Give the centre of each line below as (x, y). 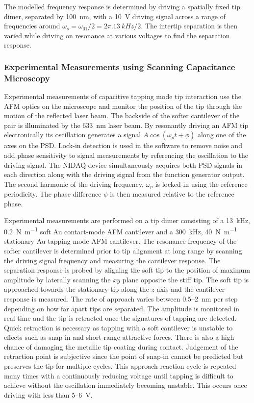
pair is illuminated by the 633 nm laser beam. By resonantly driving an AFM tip (126, 125)
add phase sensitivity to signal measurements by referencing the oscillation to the (126, 155)
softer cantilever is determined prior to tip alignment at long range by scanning (123, 250)
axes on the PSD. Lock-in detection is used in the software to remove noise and (123, 145)
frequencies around (32, 26)
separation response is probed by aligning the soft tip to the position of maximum (127, 270)
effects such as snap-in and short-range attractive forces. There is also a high (119, 337)
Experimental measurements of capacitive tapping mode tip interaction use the (123, 96)
